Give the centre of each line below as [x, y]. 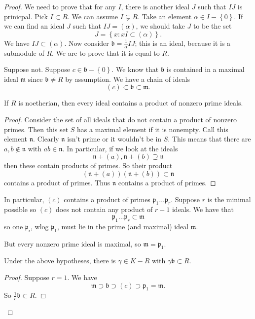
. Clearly [46, 139]
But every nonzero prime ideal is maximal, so [73, 243]
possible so [20, 209]
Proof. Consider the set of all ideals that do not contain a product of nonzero [121, 119]
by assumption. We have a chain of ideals [127, 79]
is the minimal [229, 199]
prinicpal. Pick [26, 16]
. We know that [135, 69]
